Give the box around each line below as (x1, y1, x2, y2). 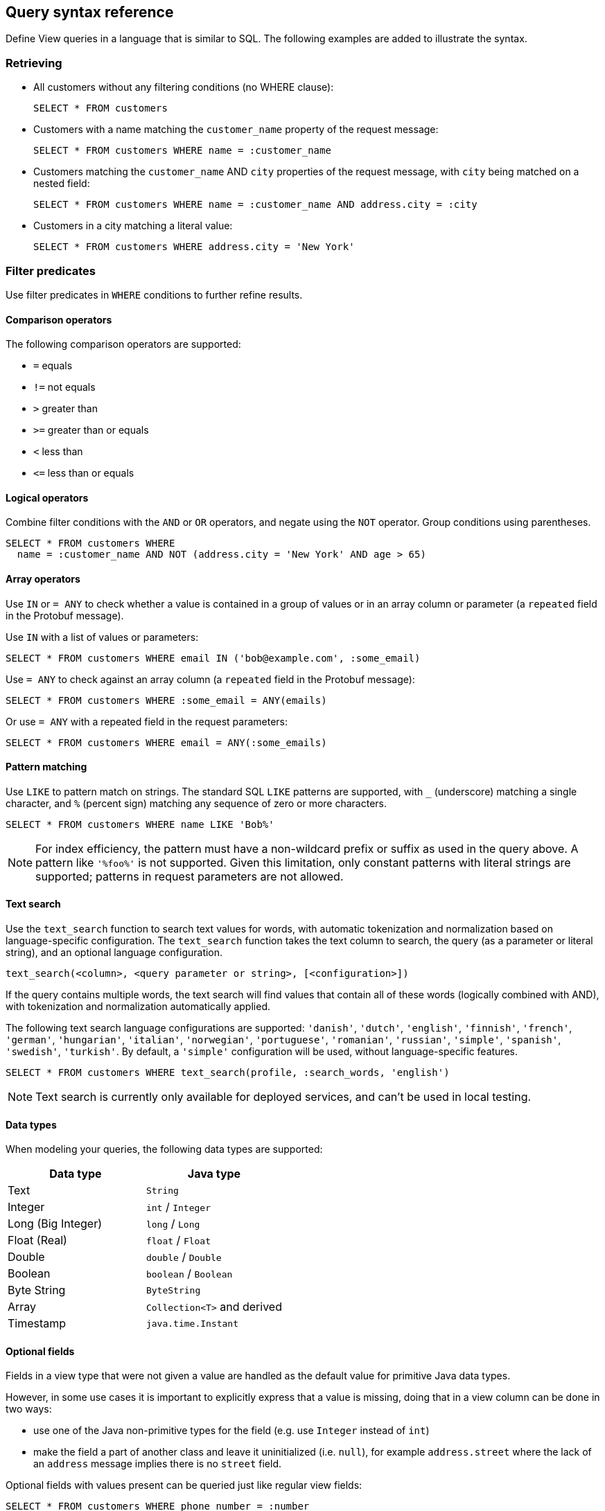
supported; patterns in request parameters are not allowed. (35, 869, 344, 883)
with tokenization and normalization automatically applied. (6, 1000, 270, 1013)
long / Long (146, 1217, 200, 1231)
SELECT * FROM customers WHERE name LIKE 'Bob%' (6, 818, 274, 830)
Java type (187, 1167, 241, 1181)
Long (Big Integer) (8, 1217, 103, 1231)
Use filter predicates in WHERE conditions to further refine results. (6, 288, 303, 301)
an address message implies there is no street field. (33, 1458, 282, 1470)
